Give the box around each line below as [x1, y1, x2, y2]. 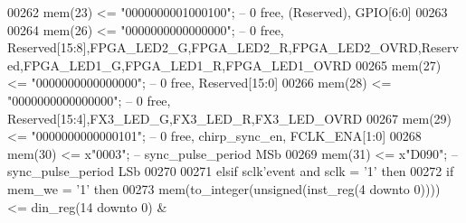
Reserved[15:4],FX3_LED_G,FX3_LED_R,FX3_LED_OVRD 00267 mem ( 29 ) [7, 108, 452, 127]
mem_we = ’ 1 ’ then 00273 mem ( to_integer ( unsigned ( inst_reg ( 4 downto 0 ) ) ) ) [7, 179, 441, 198]
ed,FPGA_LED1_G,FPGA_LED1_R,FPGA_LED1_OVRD [7, 55, 352, 74]
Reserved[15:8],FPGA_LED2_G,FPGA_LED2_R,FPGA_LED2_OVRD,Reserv [7, 38, 459, 57]
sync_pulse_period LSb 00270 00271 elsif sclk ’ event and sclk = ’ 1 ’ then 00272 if [7, 162, 454, 181]
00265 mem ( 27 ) [356, 55, 442, 74]
